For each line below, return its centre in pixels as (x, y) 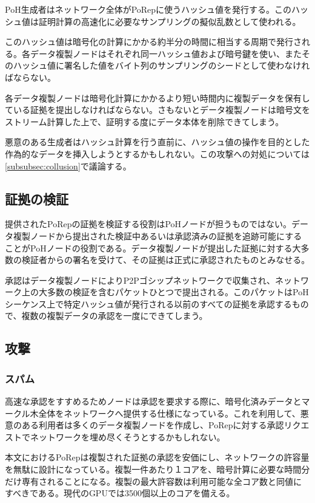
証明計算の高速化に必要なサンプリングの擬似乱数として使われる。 (170, 21)
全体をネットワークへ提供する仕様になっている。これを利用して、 (169, 413)
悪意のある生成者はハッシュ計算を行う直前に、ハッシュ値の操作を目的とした (157, 142)
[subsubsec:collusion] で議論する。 (68, 166)
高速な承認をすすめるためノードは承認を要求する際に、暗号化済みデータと (153, 401)
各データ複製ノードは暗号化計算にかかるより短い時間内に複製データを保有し (157, 98)
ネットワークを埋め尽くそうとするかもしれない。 (128, 436)
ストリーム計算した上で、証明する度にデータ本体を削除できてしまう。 (144, 121)
